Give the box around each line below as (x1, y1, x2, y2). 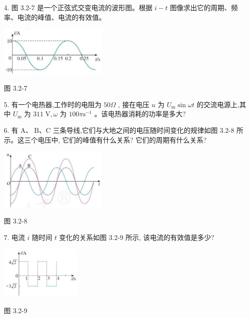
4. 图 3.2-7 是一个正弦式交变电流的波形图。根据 (4, 2, 153, 12)
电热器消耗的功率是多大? (108, 109, 186, 119)
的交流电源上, (197, 99, 239, 109)
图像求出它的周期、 (170, 2, 231, 12)
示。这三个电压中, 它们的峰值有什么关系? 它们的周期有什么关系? (4, 134, 207, 144)
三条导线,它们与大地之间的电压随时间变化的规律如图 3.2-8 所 (53, 125, 244, 135)
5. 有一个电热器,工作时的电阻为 (4, 99, 102, 109)
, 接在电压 (118, 99, 150, 109)
